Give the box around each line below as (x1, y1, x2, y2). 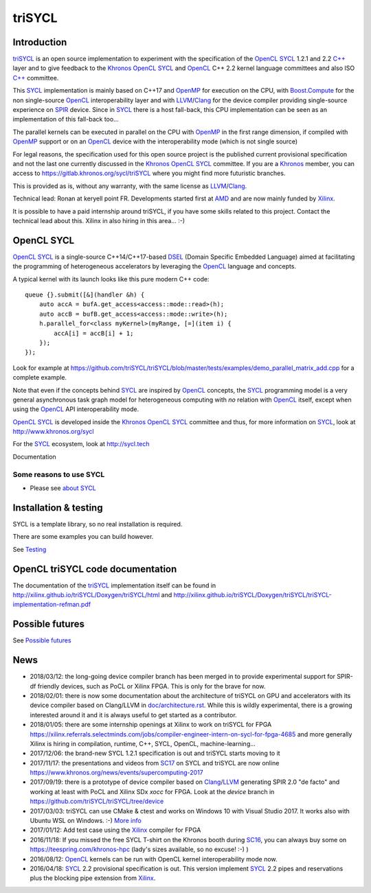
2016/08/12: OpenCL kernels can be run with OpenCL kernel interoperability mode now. (30, 855, 278, 863)
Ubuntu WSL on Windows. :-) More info (30, 817, 142, 825)
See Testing (12, 545, 47, 553)
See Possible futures (12, 636, 71, 645)
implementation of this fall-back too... (12, 115, 120, 124)
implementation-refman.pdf (12, 601, 91, 609)
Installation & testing (12, 502, 103, 513)
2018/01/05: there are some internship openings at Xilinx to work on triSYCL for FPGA (30, 721, 272, 729)
